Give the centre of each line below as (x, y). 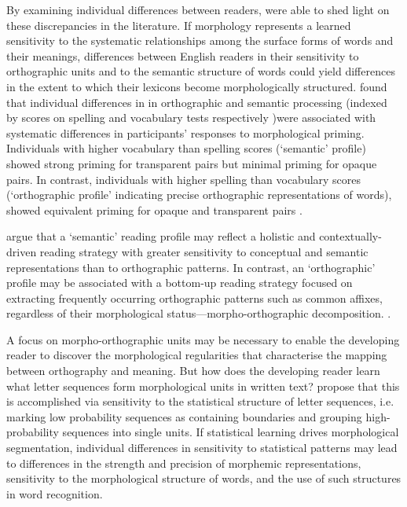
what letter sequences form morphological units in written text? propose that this (203, 386)
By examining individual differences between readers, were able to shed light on (198, 9)
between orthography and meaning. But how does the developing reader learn (193, 371)
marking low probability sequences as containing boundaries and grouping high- (198, 416)
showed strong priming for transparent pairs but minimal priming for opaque (192, 163)
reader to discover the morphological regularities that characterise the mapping (197, 355)
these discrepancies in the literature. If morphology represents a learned (179, 25)
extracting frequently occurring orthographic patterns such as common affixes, (194, 298)
